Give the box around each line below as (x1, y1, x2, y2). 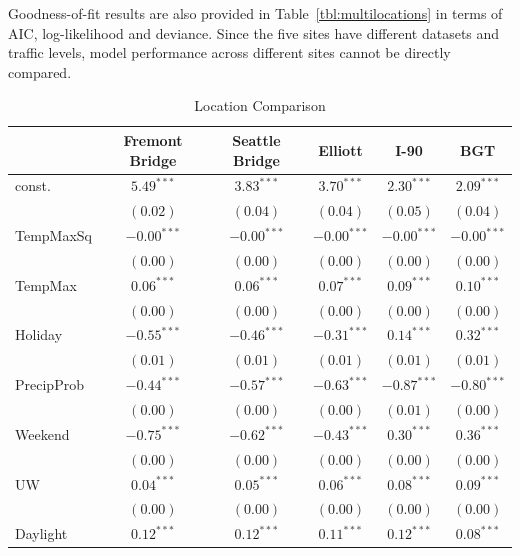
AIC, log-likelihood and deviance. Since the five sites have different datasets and (8, 22, 500, 43)
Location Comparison (194, 95, 326, 116)
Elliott (318, 139, 363, 160)
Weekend (15, 423, 70, 444)
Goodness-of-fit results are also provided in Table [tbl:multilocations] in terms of (8, 3, 503, 23)
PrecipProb (15, 374, 84, 395)
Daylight (15, 523, 68, 544)
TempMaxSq (15, 225, 93, 246)
